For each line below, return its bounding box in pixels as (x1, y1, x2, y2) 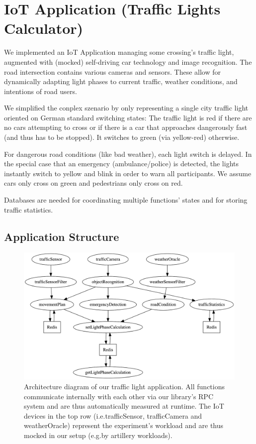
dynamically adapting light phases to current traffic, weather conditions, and (4, 76, 238, 87)
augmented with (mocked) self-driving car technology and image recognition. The (4, 56, 252, 67)
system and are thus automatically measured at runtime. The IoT (24, 401, 224, 411)
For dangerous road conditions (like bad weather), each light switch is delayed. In (4, 148, 252, 159)
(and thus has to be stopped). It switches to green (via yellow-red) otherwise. (4, 132, 240, 142)
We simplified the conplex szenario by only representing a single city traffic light (4, 103, 249, 113)
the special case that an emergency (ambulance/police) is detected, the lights (4, 158, 239, 169)
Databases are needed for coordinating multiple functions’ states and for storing (4, 195, 248, 205)
